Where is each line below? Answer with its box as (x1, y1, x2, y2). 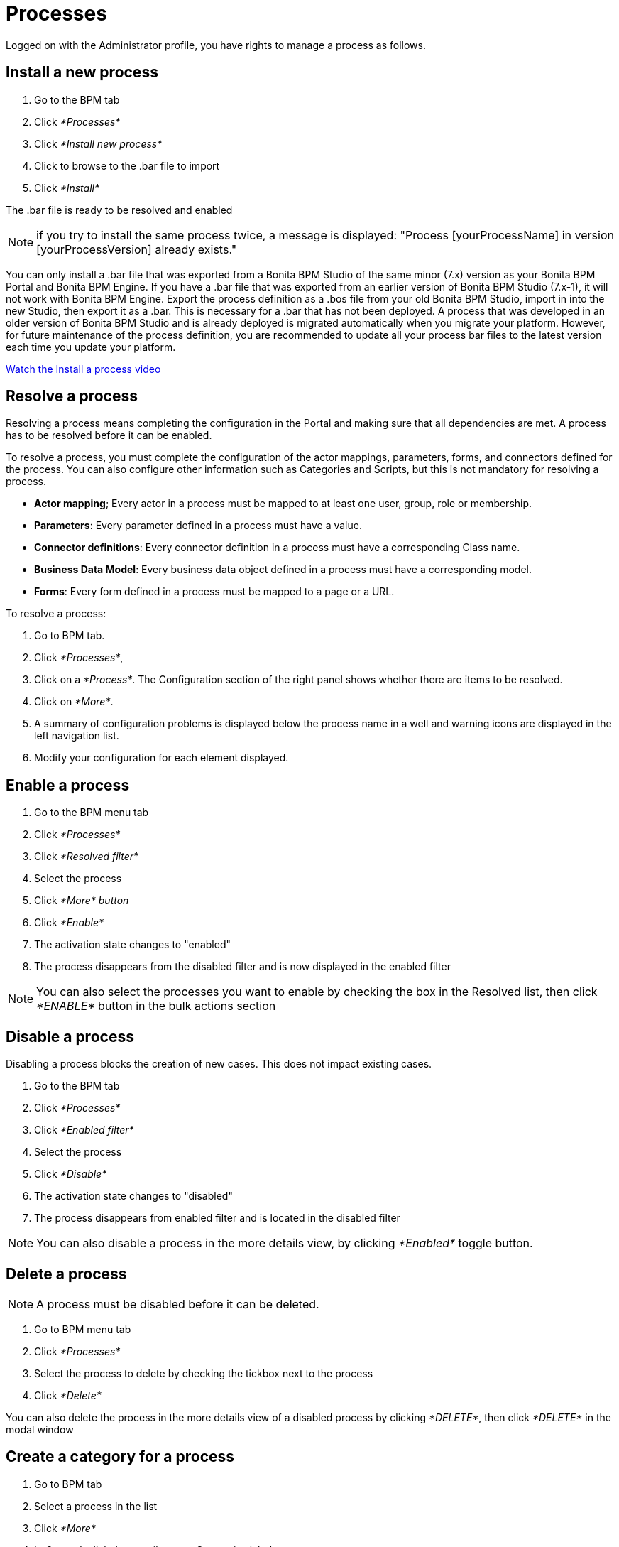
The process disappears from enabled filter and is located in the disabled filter (34, 1212, 400, 1225)
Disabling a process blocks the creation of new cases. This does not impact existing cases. (6, 1058, 432, 1070)
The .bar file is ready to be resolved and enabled (6, 203, 233, 216)
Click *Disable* (34, 1168, 107, 1180)
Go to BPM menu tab (34, 1323, 131, 1335)
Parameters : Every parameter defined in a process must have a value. (34, 519, 362, 532)
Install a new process (6, 63, 158, 82)
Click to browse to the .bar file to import (34, 159, 220, 172)
